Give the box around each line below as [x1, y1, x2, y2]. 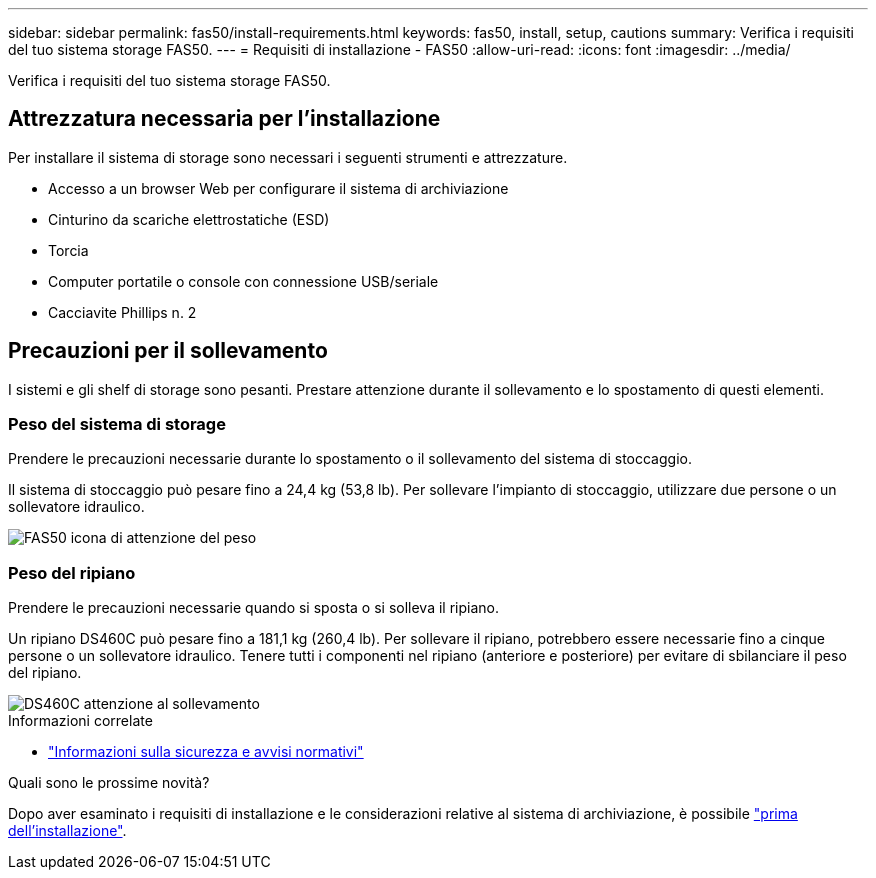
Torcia [48, 241, 89, 259]
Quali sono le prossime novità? [8, 774, 210, 792]
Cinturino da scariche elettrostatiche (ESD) [48, 210, 330, 228]
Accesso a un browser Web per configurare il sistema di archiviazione [48, 179, 509, 197]
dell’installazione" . [8, 822, 127, 840]
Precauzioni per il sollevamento [8, 338, 328, 364]
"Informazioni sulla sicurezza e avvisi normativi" [48, 743, 364, 761]
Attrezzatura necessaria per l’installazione [8, 106, 441, 132]
